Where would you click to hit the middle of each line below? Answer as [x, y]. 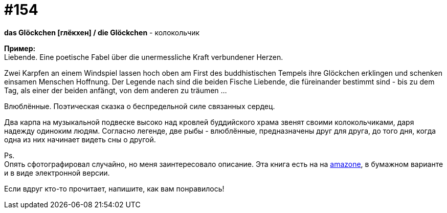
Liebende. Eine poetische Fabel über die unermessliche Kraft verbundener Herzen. [144, 57]
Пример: [20, 48]
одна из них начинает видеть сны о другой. [80, 139]
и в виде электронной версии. [57, 173]
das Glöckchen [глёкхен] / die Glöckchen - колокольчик [102, 32]
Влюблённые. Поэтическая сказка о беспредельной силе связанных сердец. [140, 106]
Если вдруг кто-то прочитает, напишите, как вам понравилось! [114, 188]
